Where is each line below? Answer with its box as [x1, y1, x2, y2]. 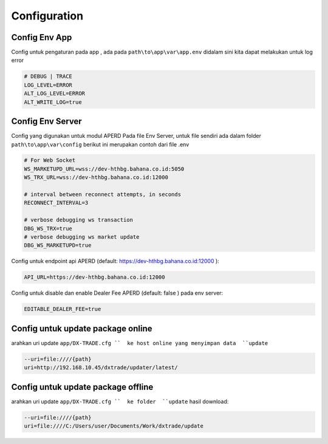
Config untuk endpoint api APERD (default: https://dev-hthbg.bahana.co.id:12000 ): [11, 258, 220, 265]
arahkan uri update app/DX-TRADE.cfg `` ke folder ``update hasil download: [11, 398, 229, 405]
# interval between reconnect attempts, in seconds [24, 191, 182, 198]
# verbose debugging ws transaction [24, 216, 134, 224]
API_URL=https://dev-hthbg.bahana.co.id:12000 [24, 274, 165, 281]
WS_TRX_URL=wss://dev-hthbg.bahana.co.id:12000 [24, 174, 168, 181]
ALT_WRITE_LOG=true [24, 98, 82, 106]
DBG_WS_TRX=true [24, 225, 73, 232]
